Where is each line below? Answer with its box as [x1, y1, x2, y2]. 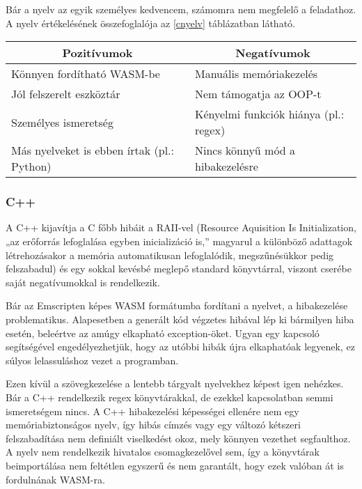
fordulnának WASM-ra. [6, 472, 105, 486]
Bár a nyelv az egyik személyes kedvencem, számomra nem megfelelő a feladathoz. [6, 2, 356, 16]
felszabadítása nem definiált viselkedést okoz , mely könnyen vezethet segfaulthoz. [6, 430, 351, 445]
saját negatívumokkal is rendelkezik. [6, 274, 160, 289]
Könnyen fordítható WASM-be [11, 65, 160, 82]
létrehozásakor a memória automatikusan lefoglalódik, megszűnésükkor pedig [6, 247, 334, 262]
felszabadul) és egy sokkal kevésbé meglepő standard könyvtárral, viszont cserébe [6, 261, 352, 276]
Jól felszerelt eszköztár [11, 86, 120, 102]
